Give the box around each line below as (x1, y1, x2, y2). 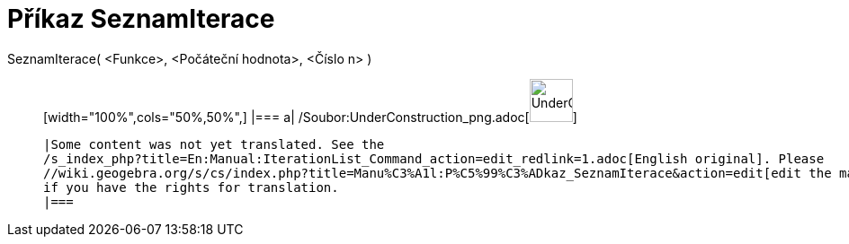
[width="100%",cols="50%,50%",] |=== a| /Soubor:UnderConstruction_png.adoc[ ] (43, 109, 577, 125)
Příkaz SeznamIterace (7, 4, 275, 34)
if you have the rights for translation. (43, 179, 339, 195)
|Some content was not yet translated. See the (43, 136, 385, 152)
